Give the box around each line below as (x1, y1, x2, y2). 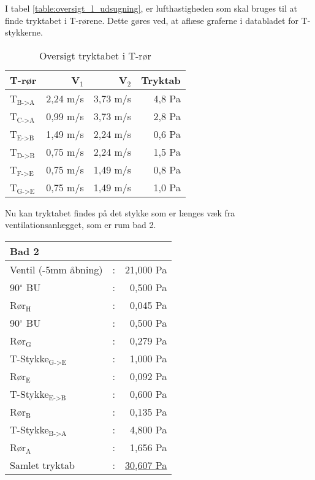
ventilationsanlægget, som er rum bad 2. (5, 218, 156, 231)
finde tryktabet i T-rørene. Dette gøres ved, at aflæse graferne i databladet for (5, 13, 298, 26)
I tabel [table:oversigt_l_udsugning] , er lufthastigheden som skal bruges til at (5, 2, 298, 14)
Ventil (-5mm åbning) (10, 262, 103, 276)
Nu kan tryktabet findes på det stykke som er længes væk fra (5, 206, 235, 219)
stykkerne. (5, 26, 43, 39)
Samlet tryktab (10, 457, 75, 472)
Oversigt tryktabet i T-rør (39, 48, 151, 63)
